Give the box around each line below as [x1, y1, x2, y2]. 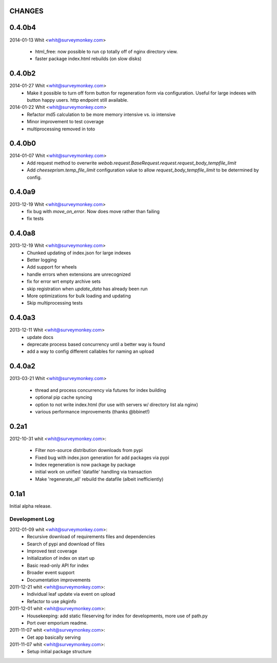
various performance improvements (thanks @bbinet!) [35, 408, 150, 414]
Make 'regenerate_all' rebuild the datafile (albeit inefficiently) [35, 476, 164, 482]
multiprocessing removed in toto [27, 126, 95, 132]
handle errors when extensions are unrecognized [27, 271, 131, 277]
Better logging [27, 257, 57, 263]
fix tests [27, 216, 44, 222]
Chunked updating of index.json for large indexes [27, 250, 131, 256]
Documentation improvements [27, 577, 91, 583]
